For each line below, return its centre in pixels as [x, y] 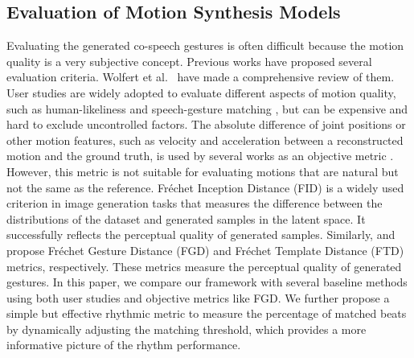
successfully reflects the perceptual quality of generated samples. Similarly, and [201, 235]
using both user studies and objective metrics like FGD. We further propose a [198, 297]
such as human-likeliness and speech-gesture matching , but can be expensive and [207, 108]
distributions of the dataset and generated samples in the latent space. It [186, 218]
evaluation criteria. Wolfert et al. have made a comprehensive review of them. [201, 77]
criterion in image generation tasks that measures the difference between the [195, 203]
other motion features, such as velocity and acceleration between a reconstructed [205, 140]
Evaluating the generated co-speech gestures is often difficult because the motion [205, 45]
